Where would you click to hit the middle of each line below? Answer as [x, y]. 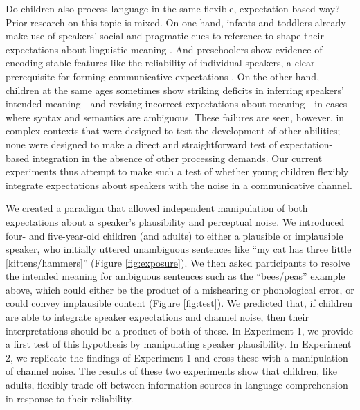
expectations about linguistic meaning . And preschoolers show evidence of [164, 49]
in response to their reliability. [70, 398]
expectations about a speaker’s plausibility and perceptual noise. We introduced [175, 221]
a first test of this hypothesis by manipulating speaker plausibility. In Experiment [179, 344]
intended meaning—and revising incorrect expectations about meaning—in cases [177, 104]
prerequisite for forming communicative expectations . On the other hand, [163, 76]
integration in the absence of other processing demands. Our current [177, 158]
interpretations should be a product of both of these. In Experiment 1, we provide [179, 330]
